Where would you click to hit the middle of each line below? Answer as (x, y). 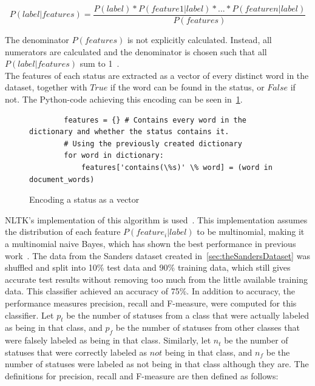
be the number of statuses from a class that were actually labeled (188, 315)
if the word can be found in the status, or (187, 87)
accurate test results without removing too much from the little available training (156, 279)
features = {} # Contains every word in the (155, 120)
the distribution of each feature (63, 232)
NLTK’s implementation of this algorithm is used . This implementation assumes (156, 219)
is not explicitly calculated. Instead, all (199, 40)
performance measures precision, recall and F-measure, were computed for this (151, 303)
